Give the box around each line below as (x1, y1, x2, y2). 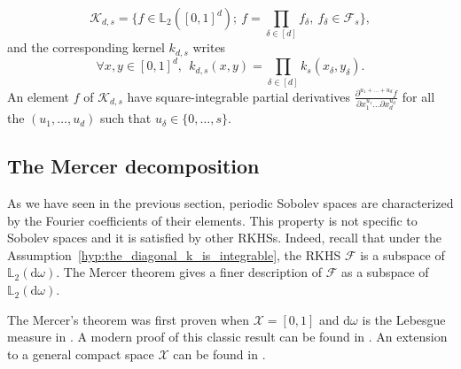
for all (402, 87, 435, 105)
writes (192, 38, 226, 57)
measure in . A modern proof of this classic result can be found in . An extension (7, 327, 448, 346)
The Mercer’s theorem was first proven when (7, 310, 249, 328)
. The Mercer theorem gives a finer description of (56, 263, 323, 281)
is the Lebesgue (362, 310, 446, 328)
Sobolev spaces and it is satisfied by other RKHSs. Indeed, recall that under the (7, 228, 441, 247)
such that (100, 109, 152, 127)
